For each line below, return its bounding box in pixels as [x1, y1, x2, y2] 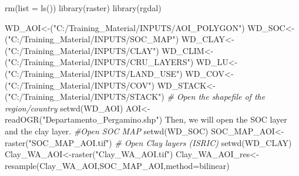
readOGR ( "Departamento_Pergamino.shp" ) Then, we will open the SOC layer [5, 113, 287, 126]
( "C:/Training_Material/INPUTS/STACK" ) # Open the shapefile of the [5, 90, 266, 103]
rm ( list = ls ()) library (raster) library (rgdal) [5, 2, 162, 13]
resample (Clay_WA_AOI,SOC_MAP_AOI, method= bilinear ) [5, 159, 230, 171]
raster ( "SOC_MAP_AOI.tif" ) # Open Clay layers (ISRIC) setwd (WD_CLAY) [5, 136, 292, 148]
